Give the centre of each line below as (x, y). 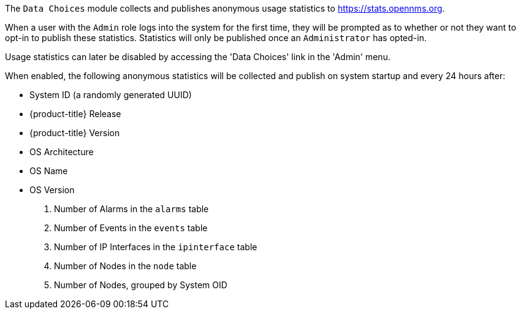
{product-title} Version (75, 133)
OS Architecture (62, 152)
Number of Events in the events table (131, 228)
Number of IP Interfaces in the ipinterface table (156, 247)
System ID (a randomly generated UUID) (111, 95)
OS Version (52, 190)
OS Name (49, 171)
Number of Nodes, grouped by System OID (141, 285)
